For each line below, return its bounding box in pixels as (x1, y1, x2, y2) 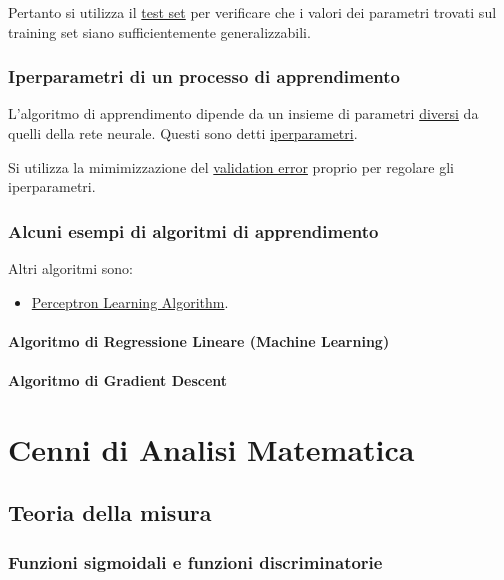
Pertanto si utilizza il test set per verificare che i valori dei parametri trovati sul (8, 2, 497, 22)
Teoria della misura (8, 497, 212, 528)
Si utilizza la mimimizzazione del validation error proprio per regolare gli (8, 156, 455, 177)
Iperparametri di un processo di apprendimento (8, 64, 401, 89)
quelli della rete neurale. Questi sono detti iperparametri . (8, 123, 358, 143)
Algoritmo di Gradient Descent (8, 369, 228, 390)
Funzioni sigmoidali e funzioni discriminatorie (8, 549, 383, 574)
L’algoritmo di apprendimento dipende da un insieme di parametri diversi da (8, 103, 479, 124)
